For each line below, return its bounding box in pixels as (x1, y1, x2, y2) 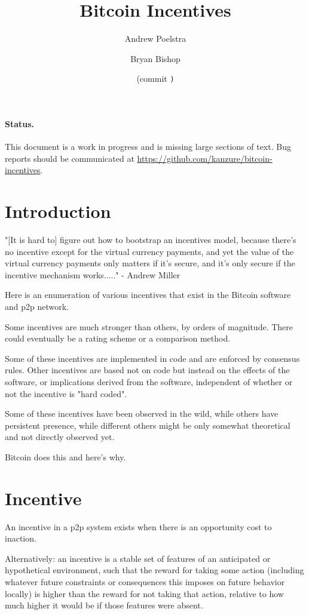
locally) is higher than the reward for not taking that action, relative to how (5, 587, 284, 599)
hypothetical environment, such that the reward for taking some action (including (5, 564, 304, 576)
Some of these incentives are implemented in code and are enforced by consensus (5, 352, 300, 364)
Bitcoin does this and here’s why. (5, 450, 126, 463)
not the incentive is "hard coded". (5, 387, 127, 399)
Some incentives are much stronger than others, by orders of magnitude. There (5, 320, 293, 333)
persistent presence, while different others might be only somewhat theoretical (5, 419, 290, 431)
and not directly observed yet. (5, 430, 115, 443)
